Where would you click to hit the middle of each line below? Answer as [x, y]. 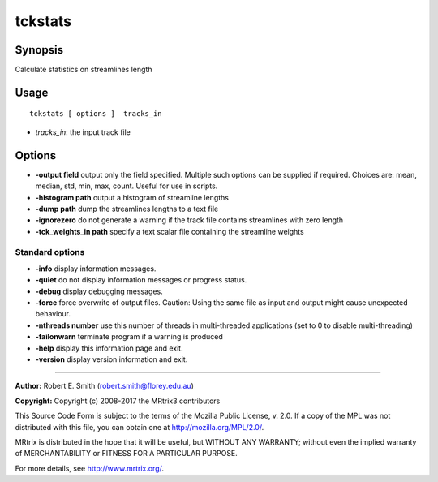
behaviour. [53, 314]
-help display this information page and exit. [109, 348]
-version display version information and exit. [112, 359]
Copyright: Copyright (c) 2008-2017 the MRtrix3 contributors [118, 401]
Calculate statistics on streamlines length [84, 70]
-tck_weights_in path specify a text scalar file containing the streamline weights [170, 231]
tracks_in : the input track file [83, 132]
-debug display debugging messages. [99, 291]
